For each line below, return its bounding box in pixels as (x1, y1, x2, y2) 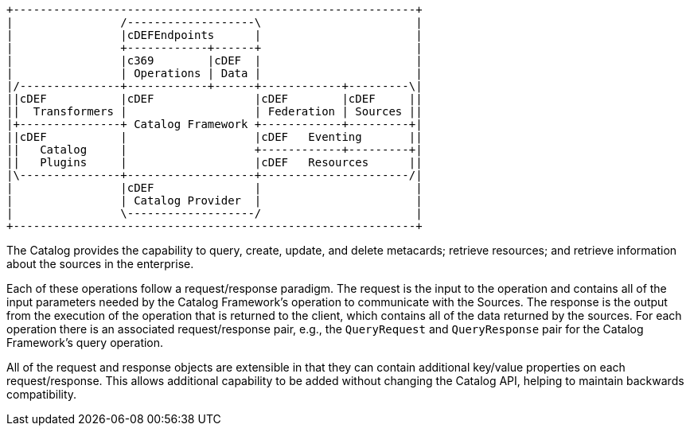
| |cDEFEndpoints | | (6, 29, 423, 41)
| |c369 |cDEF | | (6, 54, 423, 67)
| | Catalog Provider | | (6, 194, 423, 207)
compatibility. (6, 387, 77, 401)
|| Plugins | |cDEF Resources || (6, 156, 423, 169)
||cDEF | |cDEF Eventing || (6, 130, 423, 143)
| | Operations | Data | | (6, 67, 423, 80)
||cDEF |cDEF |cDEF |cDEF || (6, 92, 423, 105)
